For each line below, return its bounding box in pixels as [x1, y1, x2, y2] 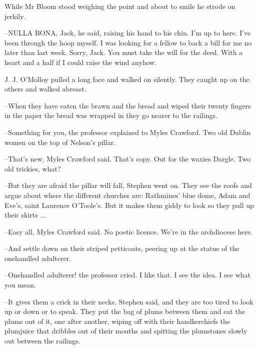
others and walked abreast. [4, 83, 86, 94]
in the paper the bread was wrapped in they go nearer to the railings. [4, 110, 217, 120]
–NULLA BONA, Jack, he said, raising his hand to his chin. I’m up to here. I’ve [4, 27, 251, 38]
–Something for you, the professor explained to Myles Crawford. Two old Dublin [4, 126, 251, 137]
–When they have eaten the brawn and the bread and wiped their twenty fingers [4, 100, 251, 110]
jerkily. [4, 10, 25, 21]
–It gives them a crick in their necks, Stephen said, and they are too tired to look [4, 296, 253, 306]
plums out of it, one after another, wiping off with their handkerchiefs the [4, 315, 230, 326]
